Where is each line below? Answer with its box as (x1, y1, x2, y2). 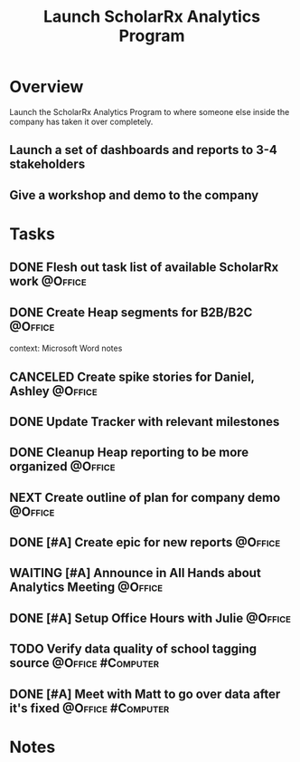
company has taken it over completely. (9, 116, 154, 127)
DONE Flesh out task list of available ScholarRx (9, 260, 279, 275)
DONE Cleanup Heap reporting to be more (9, 445, 249, 460)
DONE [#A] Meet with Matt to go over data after (9, 686, 281, 701)
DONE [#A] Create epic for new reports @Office (9, 535, 281, 550)
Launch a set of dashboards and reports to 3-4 (9, 142, 278, 158)
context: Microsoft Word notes (9, 342, 123, 354)
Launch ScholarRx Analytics (43, 6, 260, 27)
